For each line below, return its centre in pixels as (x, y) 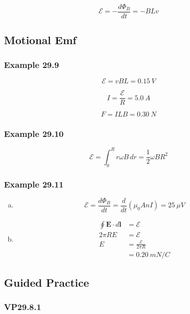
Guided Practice (47, 282)
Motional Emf (40, 40)
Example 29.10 (34, 134)
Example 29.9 (32, 64)
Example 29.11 (34, 184)
